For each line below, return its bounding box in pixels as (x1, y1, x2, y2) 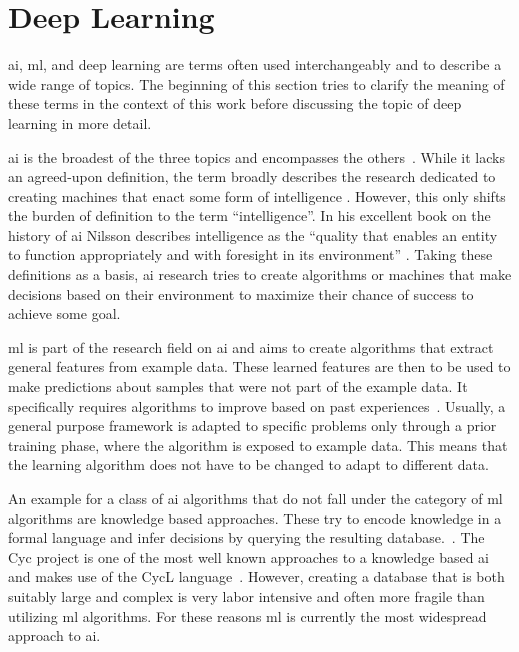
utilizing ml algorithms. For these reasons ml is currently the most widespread (8, 605, 487, 626)
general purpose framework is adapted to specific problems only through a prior (8, 415, 497, 436)
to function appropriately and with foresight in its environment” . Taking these (8, 244, 493, 265)
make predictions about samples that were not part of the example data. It (8, 376, 468, 397)
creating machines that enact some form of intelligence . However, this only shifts (8, 185, 506, 206)
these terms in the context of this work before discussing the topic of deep (8, 93, 462, 114)
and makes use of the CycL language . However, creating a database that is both (8, 566, 505, 587)
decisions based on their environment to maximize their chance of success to (8, 283, 474, 304)
